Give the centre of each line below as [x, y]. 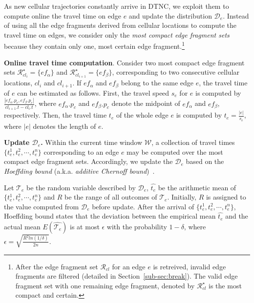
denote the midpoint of [146, 103]
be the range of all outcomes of [111, 197]
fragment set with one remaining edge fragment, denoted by [105, 285]
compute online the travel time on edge [63, 15]
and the [237, 216]
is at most [85, 227]
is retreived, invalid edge [190, 266]
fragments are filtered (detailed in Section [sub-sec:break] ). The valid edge [127, 276]
